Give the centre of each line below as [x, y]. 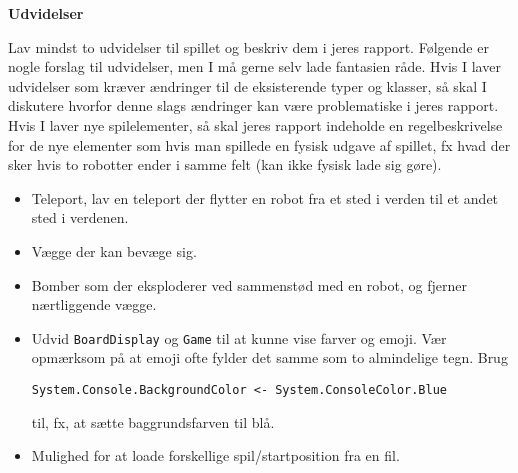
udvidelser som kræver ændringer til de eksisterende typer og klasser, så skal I [247, 85]
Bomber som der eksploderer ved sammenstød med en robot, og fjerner [249, 284]
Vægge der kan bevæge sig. [114, 250]
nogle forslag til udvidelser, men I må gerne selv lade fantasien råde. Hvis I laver [254, 66]
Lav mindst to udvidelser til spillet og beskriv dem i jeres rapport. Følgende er [248, 46]
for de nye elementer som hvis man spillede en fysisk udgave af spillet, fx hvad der [259, 144]
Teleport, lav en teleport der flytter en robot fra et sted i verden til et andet [265, 197]
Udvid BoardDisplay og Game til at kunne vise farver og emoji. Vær [239, 337]
